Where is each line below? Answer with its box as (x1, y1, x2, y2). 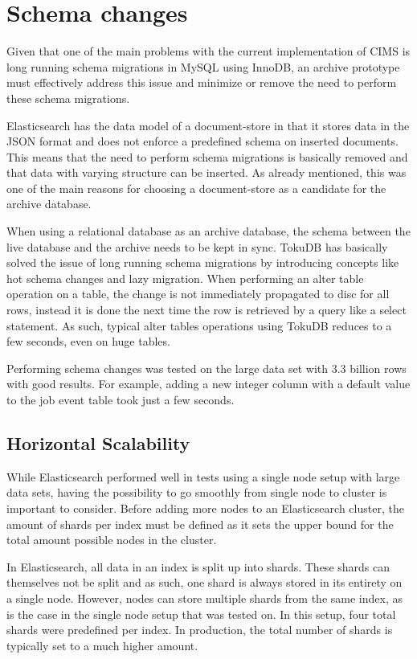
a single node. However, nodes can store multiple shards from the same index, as (6, 589, 403, 606)
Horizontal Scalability (6, 430, 190, 455)
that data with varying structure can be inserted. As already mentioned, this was (6, 164, 407, 181)
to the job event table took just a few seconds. (6, 391, 235, 407)
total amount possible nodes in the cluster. (6, 531, 217, 548)
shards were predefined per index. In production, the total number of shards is (6, 621, 393, 638)
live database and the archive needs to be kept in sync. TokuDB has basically (6, 238, 388, 255)
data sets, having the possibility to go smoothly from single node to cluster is (6, 484, 387, 501)
